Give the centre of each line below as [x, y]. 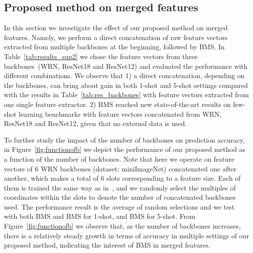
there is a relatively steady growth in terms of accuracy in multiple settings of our [126, 235]
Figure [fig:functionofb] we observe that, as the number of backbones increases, [122, 226]
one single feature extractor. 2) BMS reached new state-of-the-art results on [117, 104]
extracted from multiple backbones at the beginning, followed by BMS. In [114, 47]
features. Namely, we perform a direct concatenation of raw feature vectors [116, 37]
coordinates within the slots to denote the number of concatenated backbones [120, 197]
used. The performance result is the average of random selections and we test [119, 206]
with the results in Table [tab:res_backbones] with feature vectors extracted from [126, 95]
